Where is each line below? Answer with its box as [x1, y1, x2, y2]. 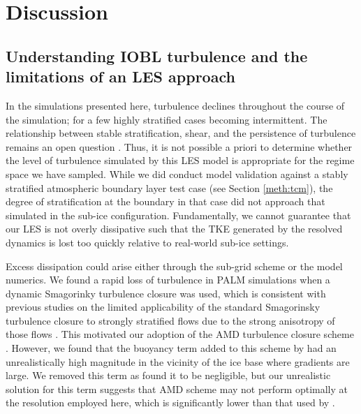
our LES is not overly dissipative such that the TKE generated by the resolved [6, 221, 343, 236]
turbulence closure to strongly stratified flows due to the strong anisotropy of [6, 313, 335, 327]
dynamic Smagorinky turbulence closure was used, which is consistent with [6, 286, 326, 300]
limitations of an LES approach [6, 66, 235, 87]
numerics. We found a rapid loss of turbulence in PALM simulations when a [6, 272, 330, 287]
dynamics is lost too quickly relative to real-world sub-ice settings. [6, 235, 289, 249]
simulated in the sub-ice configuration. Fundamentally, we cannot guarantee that [6, 207, 351, 222]
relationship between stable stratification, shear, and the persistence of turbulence [6, 126, 356, 140]
